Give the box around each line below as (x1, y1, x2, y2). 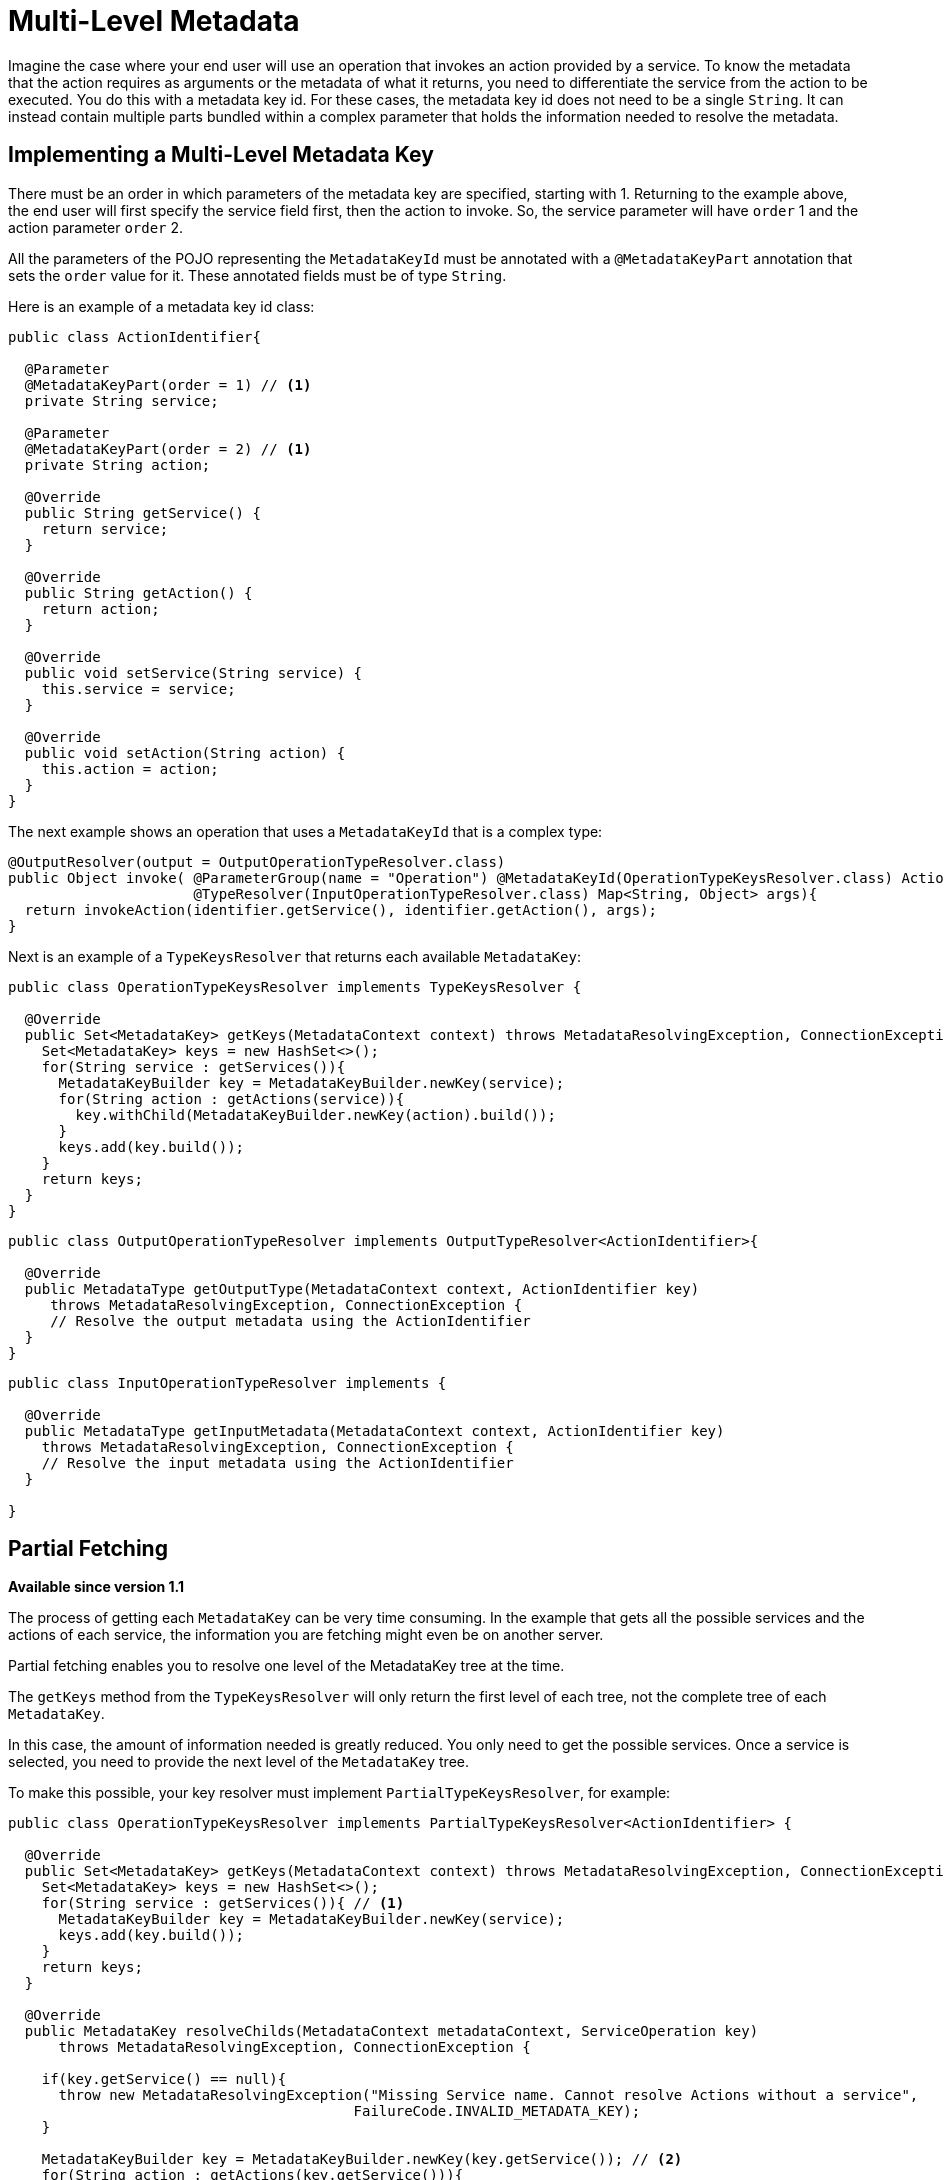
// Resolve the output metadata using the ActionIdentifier (50, 1312, 531, 1329)
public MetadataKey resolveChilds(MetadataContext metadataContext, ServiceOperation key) (24, 2023, 759, 2040)
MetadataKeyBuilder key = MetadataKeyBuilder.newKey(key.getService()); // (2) (41, 2151, 683, 2168)
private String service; (24, 392, 219, 409)
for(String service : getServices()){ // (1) (41, 1895, 405, 1912)
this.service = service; (41, 680, 236, 697)
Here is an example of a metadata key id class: (8, 297, 315, 315)
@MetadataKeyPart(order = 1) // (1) (24, 376, 312, 393)
